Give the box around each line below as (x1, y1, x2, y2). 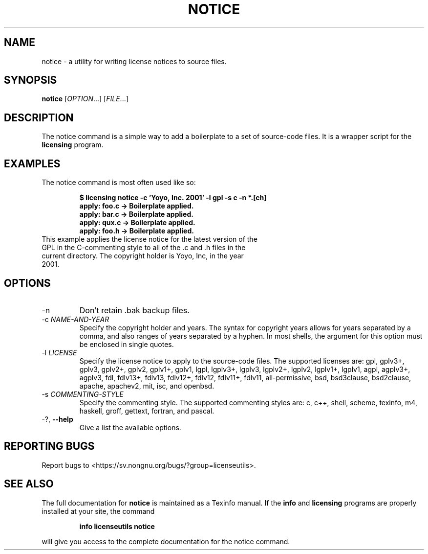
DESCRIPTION (4, 111, 74, 124)
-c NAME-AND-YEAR (42, 315, 109, 323)
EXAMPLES (4, 157, 61, 170)
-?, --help (42, 415, 73, 423)
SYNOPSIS (4, 74, 57, 87)
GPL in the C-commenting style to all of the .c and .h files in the (42, 243, 246, 252)
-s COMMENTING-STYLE (42, 390, 124, 398)
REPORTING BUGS (4, 440, 95, 453)
